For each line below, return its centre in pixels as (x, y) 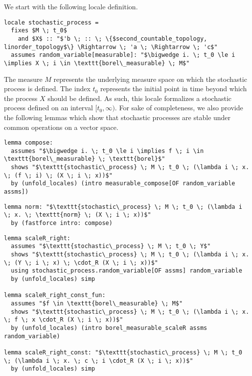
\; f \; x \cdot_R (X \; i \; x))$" (64, 320)
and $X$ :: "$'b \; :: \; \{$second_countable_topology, (113, 38)
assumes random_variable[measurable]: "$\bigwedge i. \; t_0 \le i (123, 55)
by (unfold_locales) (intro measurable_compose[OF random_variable (123, 184)
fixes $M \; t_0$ (39, 31)
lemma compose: (29, 143)
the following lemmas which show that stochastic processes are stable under (117, 117)
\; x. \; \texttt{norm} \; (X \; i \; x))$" (78, 215)
